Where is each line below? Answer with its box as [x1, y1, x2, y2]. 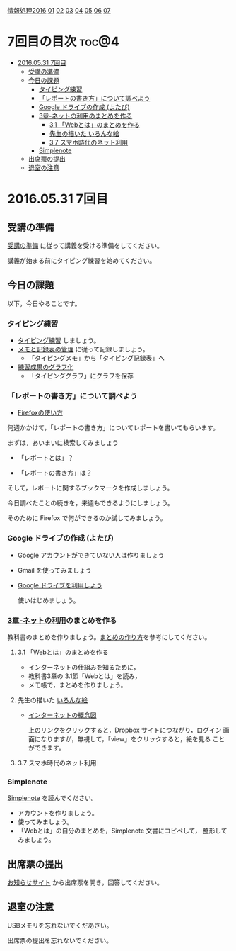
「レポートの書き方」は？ [17, 468, 93, 477]
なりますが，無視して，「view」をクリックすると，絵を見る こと [40, 734, 225, 743]
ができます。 [28, 743, 66, 752]
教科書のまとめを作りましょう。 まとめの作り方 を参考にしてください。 [7, 633, 211, 641]
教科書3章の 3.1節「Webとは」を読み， [28, 672, 141, 680]
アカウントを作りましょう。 [17, 809, 98, 817]
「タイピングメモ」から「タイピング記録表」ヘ [28, 354, 165, 363]
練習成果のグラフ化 [17, 363, 74, 371]
